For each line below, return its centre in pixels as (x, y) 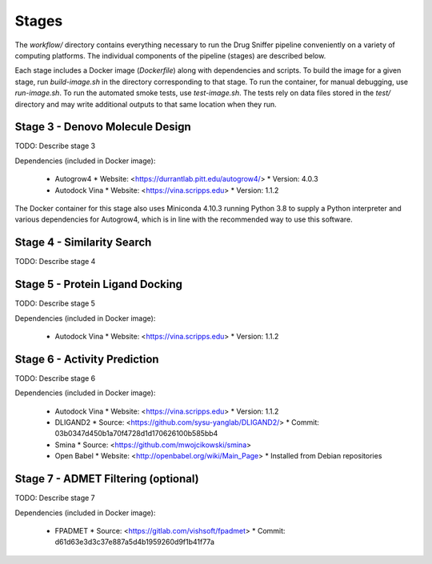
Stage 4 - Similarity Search (83, 243)
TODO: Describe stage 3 (55, 146)
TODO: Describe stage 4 (55, 262)
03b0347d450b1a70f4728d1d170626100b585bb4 (136, 434)
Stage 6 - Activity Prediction (87, 359)
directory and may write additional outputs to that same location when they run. (146, 104)
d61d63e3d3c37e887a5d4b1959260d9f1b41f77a (135, 542)
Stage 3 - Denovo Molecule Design (103, 127)
